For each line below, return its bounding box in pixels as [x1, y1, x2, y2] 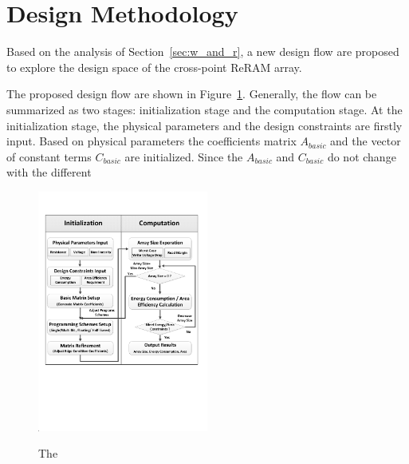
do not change [327, 148, 396, 165]
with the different [6, 164, 92, 180]
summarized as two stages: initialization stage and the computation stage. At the [6, 101, 403, 117]
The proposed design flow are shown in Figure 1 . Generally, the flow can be [6, 85, 377, 102]
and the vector [330, 133, 401, 149]
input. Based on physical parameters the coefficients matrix [6, 133, 297, 149]
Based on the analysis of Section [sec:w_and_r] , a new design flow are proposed [6, 43, 399, 60]
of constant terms [6, 148, 92, 165]
